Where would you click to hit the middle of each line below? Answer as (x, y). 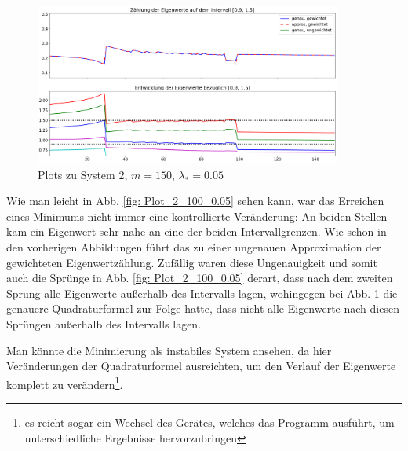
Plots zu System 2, (83, 174)
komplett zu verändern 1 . (65, 383)
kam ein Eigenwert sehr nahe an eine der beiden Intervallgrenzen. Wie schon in (197, 231)
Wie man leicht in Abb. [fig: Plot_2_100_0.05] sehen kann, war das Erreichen (195, 201)
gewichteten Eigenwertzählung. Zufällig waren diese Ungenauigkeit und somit (192, 262)
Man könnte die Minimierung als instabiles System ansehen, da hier (169, 350)
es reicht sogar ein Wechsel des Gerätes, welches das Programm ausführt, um (209, 422)
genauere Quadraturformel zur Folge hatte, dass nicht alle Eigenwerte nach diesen (203, 308)
